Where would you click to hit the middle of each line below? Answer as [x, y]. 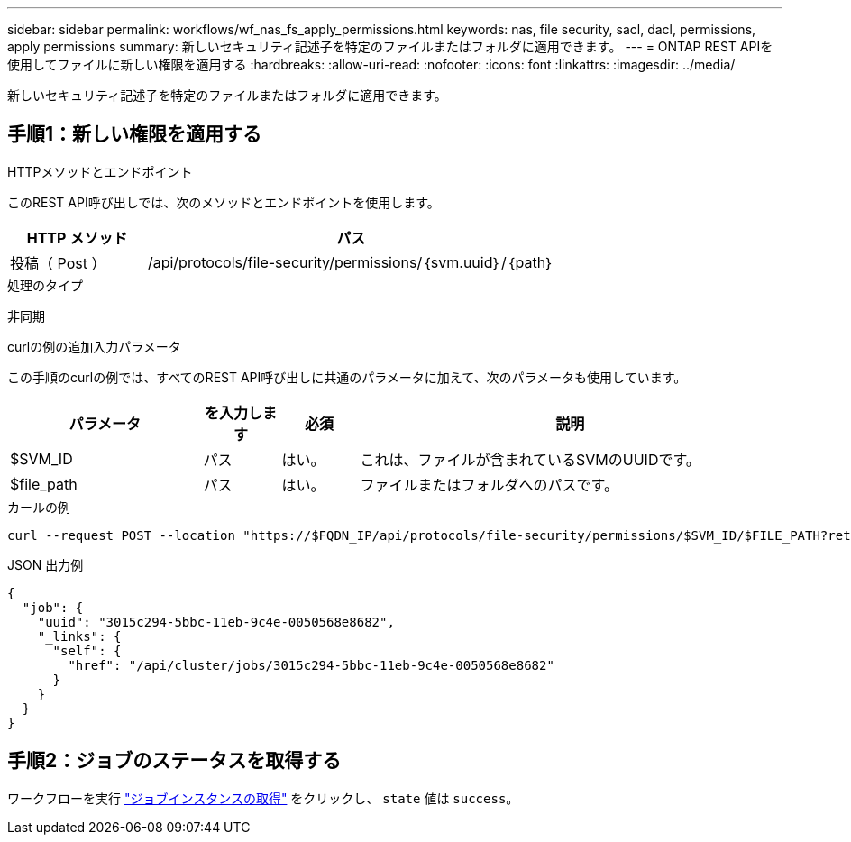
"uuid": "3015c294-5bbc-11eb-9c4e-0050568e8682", [216, 622]
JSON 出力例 [46, 564]
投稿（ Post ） [58, 263]
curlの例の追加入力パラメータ [94, 346]
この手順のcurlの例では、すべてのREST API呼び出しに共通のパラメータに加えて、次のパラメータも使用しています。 [347, 377]
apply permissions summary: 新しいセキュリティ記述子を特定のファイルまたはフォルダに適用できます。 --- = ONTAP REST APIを [390, 46]
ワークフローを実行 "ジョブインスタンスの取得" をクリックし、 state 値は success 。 [263, 798]
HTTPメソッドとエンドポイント [100, 171]
